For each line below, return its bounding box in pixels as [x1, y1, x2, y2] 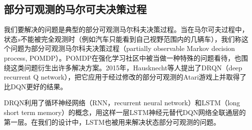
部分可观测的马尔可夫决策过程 [4, 1, 147, 16]
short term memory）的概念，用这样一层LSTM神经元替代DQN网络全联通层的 [4, 107, 246, 117]
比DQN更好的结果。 [4, 81, 67, 91]
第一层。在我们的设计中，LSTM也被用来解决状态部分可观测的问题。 [4, 116, 220, 127]
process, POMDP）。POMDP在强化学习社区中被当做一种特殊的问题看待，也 [4, 52, 241, 63]
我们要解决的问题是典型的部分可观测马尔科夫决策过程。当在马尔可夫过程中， [4, 24, 249, 34]
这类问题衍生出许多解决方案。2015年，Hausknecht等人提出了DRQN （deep [10, 62, 242, 72]
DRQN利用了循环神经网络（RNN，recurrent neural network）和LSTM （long [4, 97, 240, 108]
